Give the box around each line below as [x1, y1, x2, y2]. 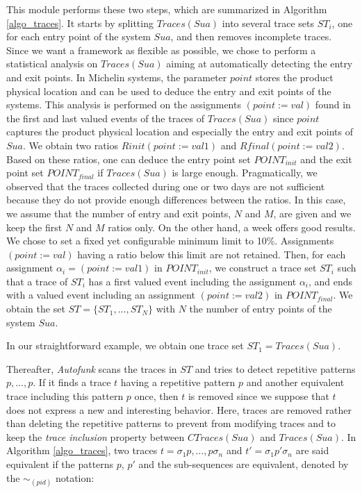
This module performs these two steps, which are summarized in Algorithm [6, 2, 327, 16]
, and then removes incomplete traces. [170, 29, 332, 44]
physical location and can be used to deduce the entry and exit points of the [6, 83, 331, 98]
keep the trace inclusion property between [6, 429, 185, 444]
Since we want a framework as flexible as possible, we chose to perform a [6, 42, 316, 57]
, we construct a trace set [208, 260, 317, 275]
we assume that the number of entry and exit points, [6, 206, 231, 220]
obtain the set [6, 301, 65, 316]
